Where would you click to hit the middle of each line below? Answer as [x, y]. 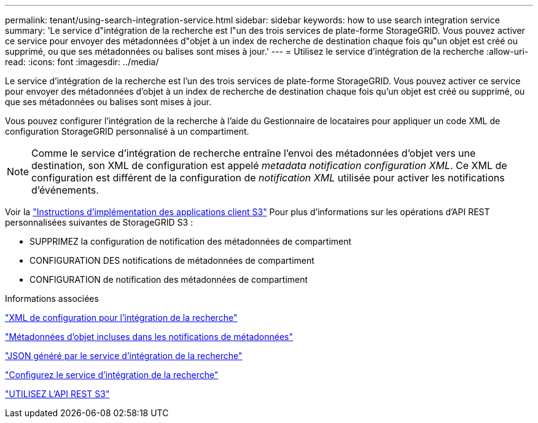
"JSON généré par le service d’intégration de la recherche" [124, 356]
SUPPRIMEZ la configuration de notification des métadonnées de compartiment [191, 241]
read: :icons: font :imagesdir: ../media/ [82, 62]
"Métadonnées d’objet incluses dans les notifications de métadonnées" [149, 337]
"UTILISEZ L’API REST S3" [57, 394]
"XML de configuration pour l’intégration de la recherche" [121, 318]
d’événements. [65, 190]
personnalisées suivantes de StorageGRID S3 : [99, 222]
